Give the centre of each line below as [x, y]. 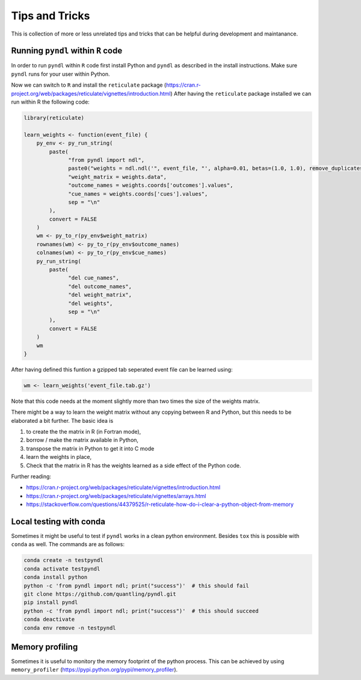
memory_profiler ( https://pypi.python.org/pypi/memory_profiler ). [94, 670]
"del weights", [91, 303]
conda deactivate [49, 619]
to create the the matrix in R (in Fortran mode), [84, 432]
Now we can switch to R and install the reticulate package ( [89, 85]
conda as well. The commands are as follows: [68, 544]
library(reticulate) [54, 118]
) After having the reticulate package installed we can [241, 93]
